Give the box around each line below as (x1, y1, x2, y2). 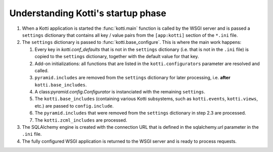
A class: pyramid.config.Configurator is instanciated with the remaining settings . (34, 89, 206, 95)
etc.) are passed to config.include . (34, 103, 114, 109)
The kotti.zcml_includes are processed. (34, 117, 127, 123)
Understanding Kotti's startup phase (9, 8, 166, 19)
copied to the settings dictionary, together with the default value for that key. (34, 54, 199, 60)
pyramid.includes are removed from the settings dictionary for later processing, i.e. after (34, 75, 231, 81)
